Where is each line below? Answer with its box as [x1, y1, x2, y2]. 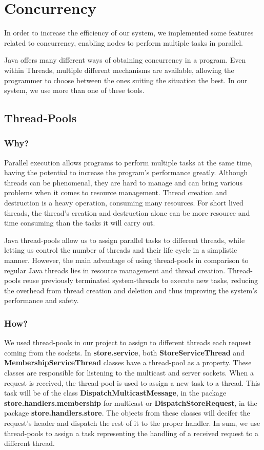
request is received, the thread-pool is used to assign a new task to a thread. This [4, 377, 260, 388]
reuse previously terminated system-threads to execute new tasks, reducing [23, 275, 258, 286]
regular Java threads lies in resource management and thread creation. [4, 265, 226, 275]
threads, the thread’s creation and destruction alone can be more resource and [4, 207, 250, 218]
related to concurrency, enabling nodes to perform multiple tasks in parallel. [4, 37, 243, 48]
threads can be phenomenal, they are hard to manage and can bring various [4, 177, 243, 188]
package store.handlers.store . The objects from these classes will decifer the [4, 407, 250, 418]
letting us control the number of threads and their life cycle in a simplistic [4, 245, 237, 255]
